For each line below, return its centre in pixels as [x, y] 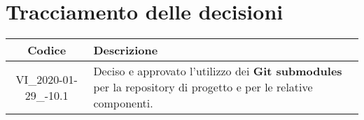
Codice [47, 50]
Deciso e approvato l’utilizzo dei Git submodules [218, 71]
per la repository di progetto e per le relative [203, 87]
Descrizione [126, 50]
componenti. [123, 103]
